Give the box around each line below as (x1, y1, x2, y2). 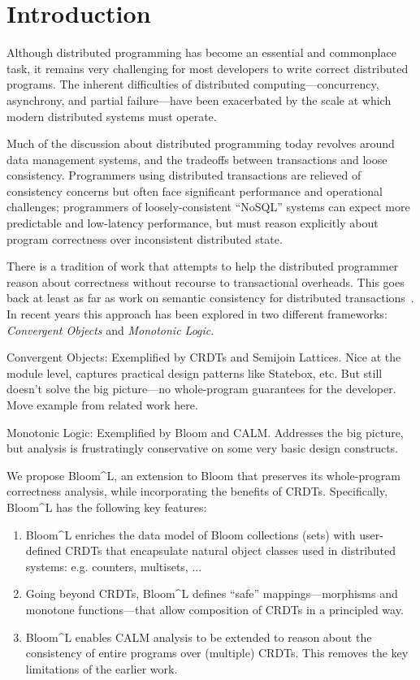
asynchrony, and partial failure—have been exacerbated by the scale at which (6, 91, 392, 108)
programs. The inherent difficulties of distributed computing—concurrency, (6, 76, 379, 93)
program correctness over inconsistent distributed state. (6, 230, 283, 247)
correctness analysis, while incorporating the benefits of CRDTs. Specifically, (6, 483, 388, 500)
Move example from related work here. (6, 396, 198, 413)
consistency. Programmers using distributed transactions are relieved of (6, 167, 362, 184)
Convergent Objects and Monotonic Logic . (6, 321, 214, 338)
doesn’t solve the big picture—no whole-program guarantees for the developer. (6, 380, 396, 397)
